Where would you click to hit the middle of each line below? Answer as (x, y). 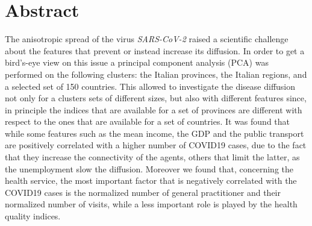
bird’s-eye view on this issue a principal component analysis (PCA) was (137, 62)
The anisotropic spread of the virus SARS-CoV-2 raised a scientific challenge (147, 39)
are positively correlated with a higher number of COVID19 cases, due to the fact (156, 145)
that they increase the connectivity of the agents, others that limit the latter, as (152, 157)
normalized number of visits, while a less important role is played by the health (151, 204)
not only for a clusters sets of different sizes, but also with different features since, (156, 98)
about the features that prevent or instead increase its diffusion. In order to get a (155, 50)
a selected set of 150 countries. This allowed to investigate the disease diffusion (150, 86)
